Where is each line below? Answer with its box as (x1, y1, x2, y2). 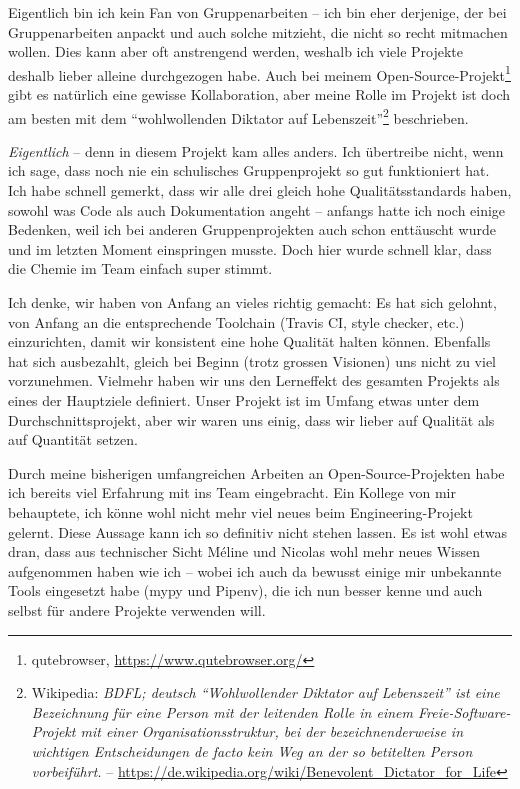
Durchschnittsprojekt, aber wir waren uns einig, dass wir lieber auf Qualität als (8, 409, 495, 430)
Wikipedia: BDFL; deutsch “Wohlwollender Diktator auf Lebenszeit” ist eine (31, 682, 500, 703)
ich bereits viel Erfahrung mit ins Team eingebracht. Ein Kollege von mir (8, 482, 456, 503)
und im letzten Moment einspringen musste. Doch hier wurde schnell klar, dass (8, 238, 492, 259)
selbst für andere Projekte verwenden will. (8, 599, 266, 620)
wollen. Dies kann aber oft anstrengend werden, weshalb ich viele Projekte (8, 41, 463, 62)
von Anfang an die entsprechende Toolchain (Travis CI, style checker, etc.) (8, 311, 465, 332)
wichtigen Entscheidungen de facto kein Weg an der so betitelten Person (31, 740, 473, 761)
